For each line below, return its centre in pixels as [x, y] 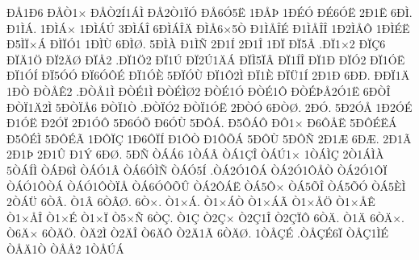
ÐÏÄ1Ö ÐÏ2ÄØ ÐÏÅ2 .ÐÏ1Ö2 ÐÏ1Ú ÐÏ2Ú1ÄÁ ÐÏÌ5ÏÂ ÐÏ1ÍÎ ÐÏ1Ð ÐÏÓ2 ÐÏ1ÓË [206, 59]
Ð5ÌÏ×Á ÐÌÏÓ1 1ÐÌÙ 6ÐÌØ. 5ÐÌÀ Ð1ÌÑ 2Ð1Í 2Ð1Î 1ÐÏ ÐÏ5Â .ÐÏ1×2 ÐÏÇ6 [196, 44]
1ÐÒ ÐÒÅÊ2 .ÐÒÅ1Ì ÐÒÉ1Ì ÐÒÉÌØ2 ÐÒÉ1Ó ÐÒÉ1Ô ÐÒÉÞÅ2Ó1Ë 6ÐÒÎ [199, 91]
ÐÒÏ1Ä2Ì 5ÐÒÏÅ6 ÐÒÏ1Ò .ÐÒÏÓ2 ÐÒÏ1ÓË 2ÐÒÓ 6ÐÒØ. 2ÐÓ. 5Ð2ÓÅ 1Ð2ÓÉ [209, 107]
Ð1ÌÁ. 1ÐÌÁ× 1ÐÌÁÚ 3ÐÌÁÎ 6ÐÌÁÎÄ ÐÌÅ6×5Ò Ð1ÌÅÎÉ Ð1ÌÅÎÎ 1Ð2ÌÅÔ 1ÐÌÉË [208, 28]
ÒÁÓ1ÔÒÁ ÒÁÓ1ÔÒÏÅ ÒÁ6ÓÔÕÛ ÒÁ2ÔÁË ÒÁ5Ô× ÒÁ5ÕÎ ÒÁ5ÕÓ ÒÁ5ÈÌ [206, 186]
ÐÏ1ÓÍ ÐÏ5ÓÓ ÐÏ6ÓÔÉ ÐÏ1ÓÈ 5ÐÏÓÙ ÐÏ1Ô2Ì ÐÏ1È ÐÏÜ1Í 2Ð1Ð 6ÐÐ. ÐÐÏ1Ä [208, 75]
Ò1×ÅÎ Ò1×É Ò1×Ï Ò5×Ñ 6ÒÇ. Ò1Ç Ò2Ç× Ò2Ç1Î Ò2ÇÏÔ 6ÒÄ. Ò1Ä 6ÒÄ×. [205, 217]
